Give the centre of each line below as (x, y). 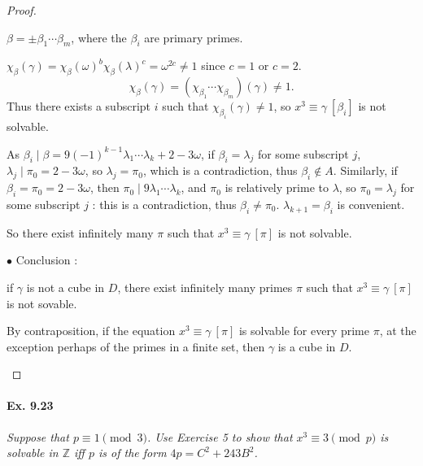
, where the (99, 37)
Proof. (22, 10)
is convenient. (371, 204)
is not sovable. (42, 303)
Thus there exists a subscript (79, 106)
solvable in (33, 453)
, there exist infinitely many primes (205, 287)
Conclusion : (47, 260)
